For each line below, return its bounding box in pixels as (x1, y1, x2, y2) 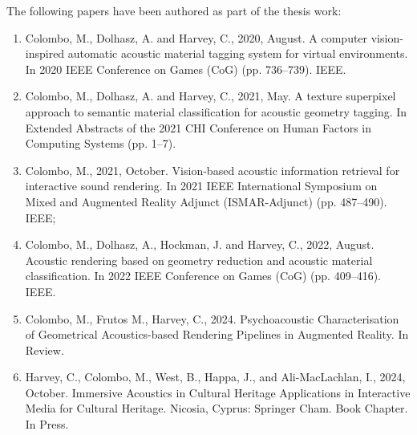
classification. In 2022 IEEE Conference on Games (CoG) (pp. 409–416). (25, 267, 382, 284)
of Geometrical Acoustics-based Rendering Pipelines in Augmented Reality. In (25, 326, 409, 343)
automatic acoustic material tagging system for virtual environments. (67, 45, 408, 62)
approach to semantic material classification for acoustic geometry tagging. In (25, 103, 407, 120)
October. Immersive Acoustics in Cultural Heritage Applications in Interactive (25, 384, 411, 400)
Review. (25, 341, 64, 358)
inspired (25, 45, 65, 62)
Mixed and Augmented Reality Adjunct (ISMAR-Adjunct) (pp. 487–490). (25, 193, 387, 209)
